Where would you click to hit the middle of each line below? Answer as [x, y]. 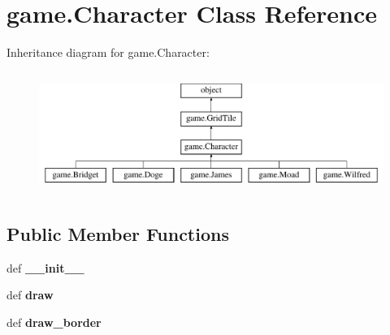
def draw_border [54, 322]
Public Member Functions [118, 233]
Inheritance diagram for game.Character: [108, 52]
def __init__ [45, 267]
